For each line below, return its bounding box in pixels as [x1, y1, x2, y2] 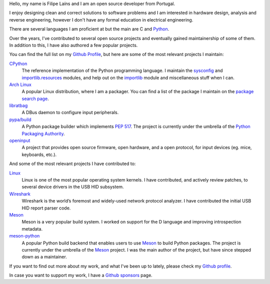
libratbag [9, 102, 28, 108]
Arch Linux [9, 81, 32, 87]
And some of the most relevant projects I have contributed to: [9, 160, 136, 167]
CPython [9, 60, 27, 66]
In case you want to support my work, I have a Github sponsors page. [9, 272, 152, 278]
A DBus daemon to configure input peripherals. [21, 109, 119, 115]
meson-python [9, 233, 40, 239]
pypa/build [9, 116, 31, 122]
